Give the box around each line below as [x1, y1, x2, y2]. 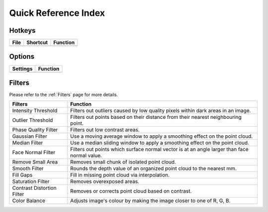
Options [9, 53, 35, 61]
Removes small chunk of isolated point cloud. [70, 159, 176, 165]
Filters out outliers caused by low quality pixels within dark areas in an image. [70, 107, 251, 114]
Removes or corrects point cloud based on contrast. [70, 188, 192, 195]
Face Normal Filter [12, 149, 56, 156]
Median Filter [12, 139, 43, 146]
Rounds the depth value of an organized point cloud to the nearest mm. [70, 165, 237, 172]
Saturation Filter [12, 178, 50, 185]
